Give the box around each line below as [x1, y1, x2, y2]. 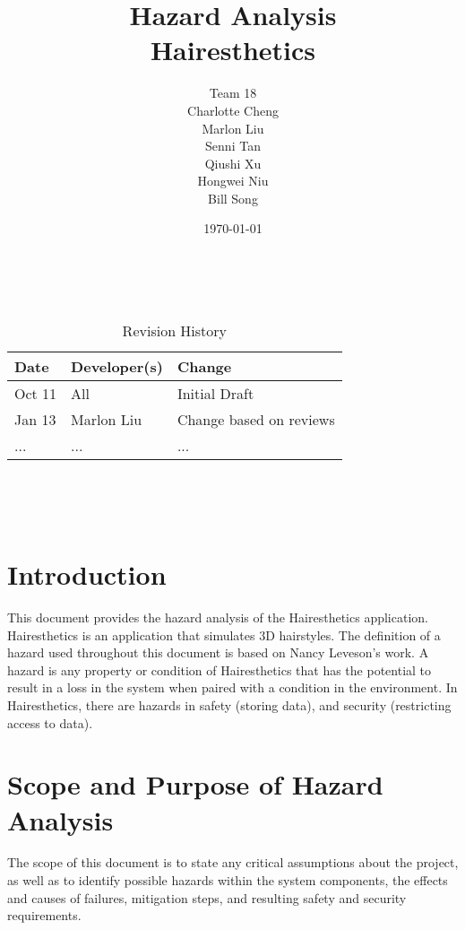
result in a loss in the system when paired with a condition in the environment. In [7, 678, 458, 697]
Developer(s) [71, 355, 163, 377]
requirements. [7, 906, 82, 925]
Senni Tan [205, 136, 261, 155]
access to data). [7, 713, 93, 732]
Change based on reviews [177, 408, 335, 430]
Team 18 [209, 83, 257, 102]
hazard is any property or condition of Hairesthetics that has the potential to [7, 660, 432, 679]
